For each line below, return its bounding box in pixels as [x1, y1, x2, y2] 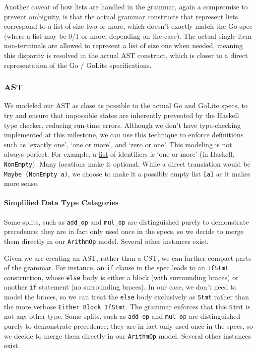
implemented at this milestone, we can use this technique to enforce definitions [4, 129, 244, 140]
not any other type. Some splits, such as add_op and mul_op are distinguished [4, 311, 241, 321]
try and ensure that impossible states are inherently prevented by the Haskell [4, 110, 239, 120]
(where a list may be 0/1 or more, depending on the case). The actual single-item [4, 30, 252, 41]
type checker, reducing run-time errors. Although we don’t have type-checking [4, 119, 241, 130]
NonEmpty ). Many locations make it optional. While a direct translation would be [4, 158, 251, 169]
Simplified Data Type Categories [4, 197, 119, 208]
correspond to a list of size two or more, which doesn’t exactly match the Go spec [4, 21, 253, 31]
